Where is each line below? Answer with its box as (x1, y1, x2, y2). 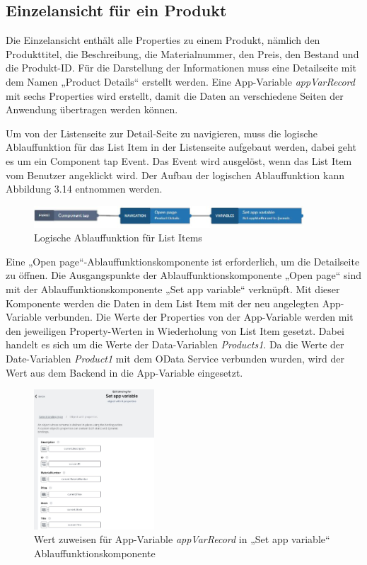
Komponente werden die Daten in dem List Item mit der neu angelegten (6, 295, 320, 310)
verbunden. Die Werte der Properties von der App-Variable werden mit (45, 309, 354, 324)
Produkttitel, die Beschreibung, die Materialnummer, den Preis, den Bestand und (6, 46, 359, 61)
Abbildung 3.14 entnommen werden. (6, 181, 163, 196)
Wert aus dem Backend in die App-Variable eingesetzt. (6, 365, 243, 379)
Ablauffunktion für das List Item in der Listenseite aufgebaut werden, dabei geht (6, 139, 356, 154)
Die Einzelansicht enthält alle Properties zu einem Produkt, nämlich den (6, 33, 320, 47)
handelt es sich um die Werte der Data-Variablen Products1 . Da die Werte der (6, 337, 344, 352)
